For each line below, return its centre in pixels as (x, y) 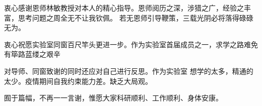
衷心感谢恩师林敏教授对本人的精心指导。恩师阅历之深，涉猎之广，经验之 (124, 8)
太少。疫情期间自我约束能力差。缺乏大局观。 (78, 81)
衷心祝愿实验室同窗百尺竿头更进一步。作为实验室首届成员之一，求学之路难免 (131, 44)
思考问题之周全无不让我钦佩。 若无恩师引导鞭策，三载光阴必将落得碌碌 (136, 17)
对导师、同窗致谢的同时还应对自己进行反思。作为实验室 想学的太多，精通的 (129, 71)
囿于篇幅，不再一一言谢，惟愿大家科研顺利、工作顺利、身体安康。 (113, 98)
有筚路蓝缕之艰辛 (32, 54)
